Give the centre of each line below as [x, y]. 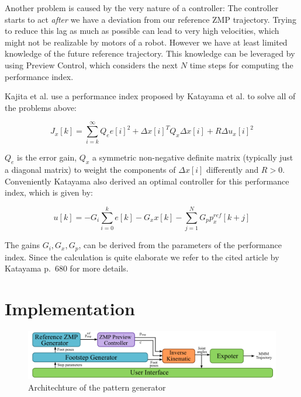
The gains [22, 245]
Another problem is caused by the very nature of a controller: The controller [142, 8]
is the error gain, [47, 157]
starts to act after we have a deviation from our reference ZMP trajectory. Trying [150, 19]
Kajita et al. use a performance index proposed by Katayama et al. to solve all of [150, 96]
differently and [233, 170]
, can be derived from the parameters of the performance [180, 245]
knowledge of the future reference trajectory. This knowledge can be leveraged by [150, 53]
